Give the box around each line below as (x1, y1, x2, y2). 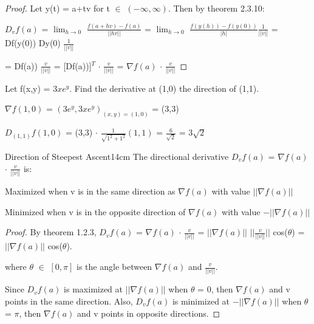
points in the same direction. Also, (5, 294, 133, 307)
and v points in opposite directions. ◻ (77, 306, 220, 319)
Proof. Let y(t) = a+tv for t (5, 2, 110, 14)
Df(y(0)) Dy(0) (5, 36, 61, 49)
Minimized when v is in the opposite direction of (5, 205, 186, 218)
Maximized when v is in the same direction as (5, 184, 176, 197)
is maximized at (64, 283, 123, 295)
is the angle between (77, 260, 152, 272)
